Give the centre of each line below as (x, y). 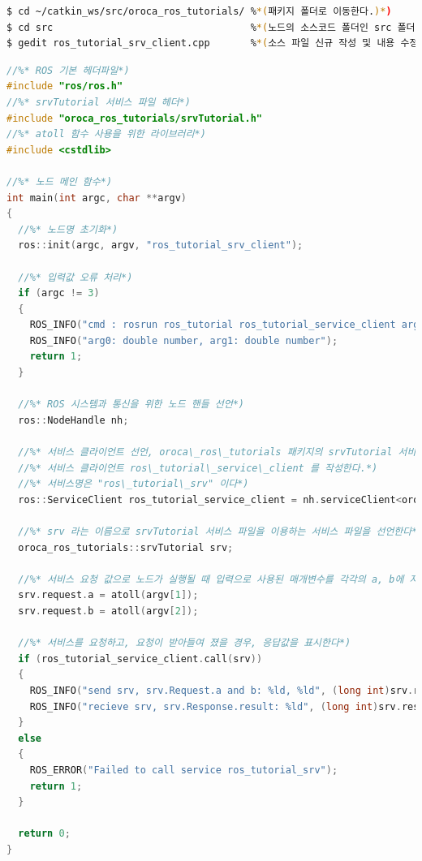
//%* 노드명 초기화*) (68, 229)
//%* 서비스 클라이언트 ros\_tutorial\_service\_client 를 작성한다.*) (198, 468)
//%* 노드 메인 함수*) (60, 181)
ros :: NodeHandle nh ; (73, 420)
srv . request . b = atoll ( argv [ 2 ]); (108, 611)
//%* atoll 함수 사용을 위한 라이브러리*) (106, 134)
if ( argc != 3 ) (59, 293)
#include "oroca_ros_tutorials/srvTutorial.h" (134, 118)
